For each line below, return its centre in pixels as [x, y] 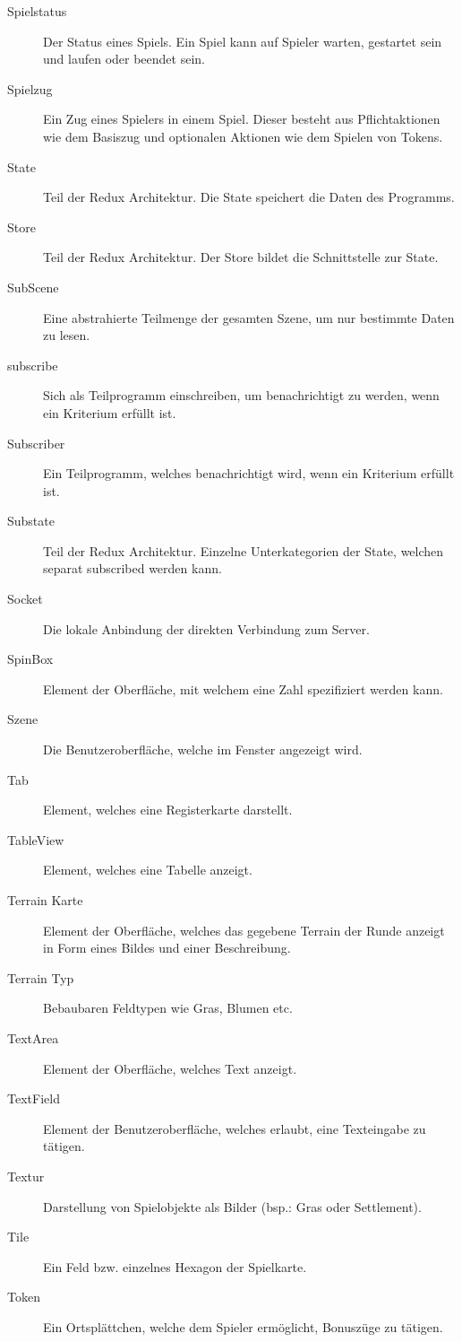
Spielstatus [37, 11]
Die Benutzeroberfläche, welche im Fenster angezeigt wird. [203, 749]
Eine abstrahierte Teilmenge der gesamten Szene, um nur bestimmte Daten [249, 317]
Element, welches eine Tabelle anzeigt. [148, 870]
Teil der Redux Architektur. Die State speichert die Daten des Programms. [249, 197]
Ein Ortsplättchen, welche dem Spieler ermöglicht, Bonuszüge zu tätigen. [243, 1326]
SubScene [33, 287]
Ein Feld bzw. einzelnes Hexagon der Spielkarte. [175, 1266]
